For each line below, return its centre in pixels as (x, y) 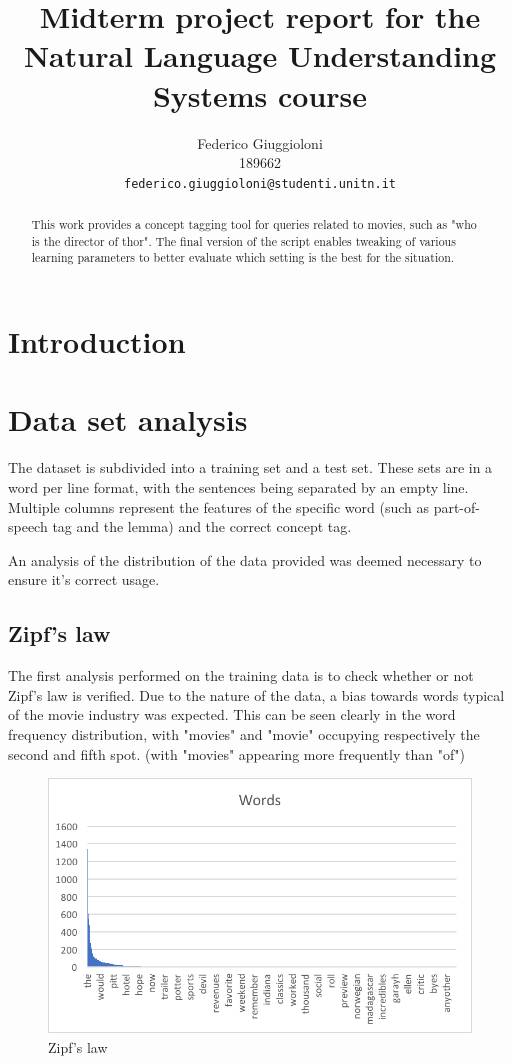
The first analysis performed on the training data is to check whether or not (241, 675)
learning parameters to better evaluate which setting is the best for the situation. (243, 257)
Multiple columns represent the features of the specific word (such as (218, 506)
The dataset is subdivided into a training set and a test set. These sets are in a (250, 467)
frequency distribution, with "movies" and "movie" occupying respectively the (244, 733)
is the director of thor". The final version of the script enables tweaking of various (243, 240)
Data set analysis (128, 419)
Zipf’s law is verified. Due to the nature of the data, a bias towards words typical (256, 694)
